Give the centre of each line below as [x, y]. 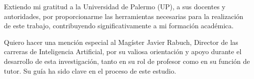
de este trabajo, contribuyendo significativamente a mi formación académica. [119, 26]
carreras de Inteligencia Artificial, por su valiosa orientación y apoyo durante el [123, 51]
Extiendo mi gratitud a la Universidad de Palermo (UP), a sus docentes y [115, 6]
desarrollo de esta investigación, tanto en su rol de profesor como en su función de [127, 61]
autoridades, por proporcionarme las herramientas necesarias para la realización [124, 16]
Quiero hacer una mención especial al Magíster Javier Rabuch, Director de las [121, 42]
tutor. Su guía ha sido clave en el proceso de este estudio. [90, 70]
